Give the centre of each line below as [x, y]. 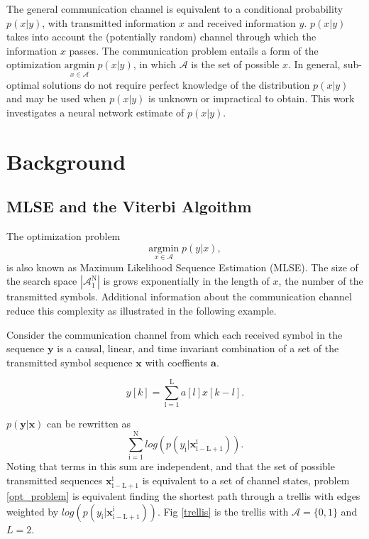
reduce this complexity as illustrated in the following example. [142, 310]
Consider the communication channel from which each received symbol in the [175, 334]
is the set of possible [235, 64]
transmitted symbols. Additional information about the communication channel [179, 296]
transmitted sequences [55, 480]
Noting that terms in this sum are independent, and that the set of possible [171, 466]
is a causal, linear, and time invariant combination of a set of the [198, 348]
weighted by [33, 511]
